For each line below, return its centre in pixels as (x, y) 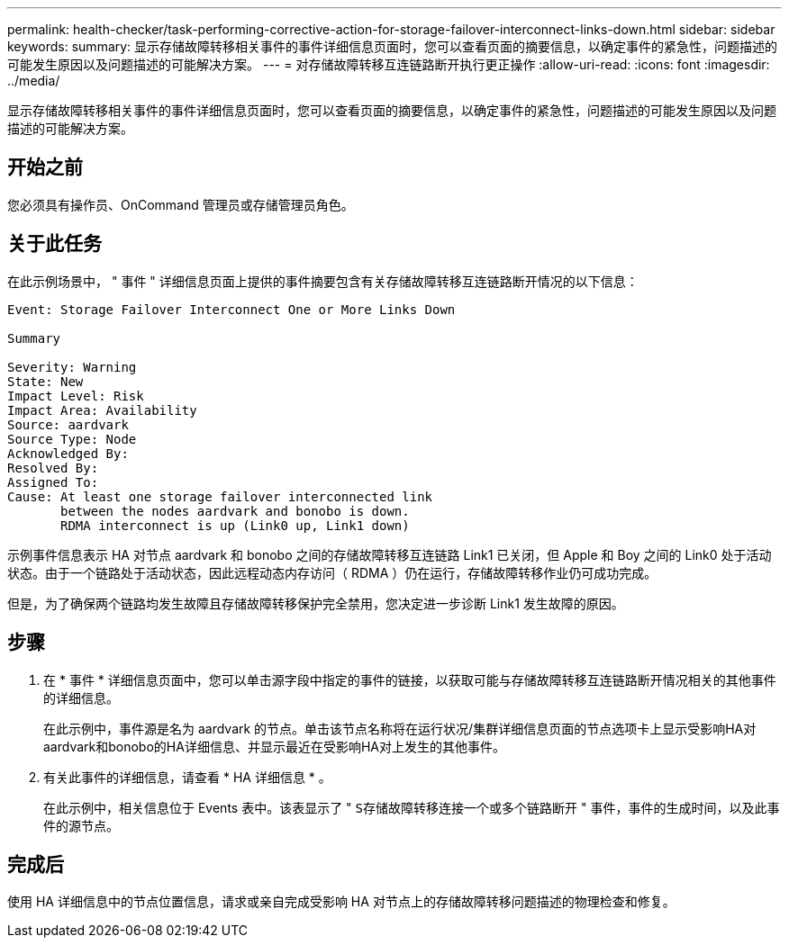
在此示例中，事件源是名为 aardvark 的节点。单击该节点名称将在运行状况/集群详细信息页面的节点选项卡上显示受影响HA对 (400, 728)
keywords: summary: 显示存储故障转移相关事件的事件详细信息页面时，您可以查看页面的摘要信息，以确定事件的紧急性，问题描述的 (393, 46)
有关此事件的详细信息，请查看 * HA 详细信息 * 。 (187, 777)
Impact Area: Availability (102, 410)
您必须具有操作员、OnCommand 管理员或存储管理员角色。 (181, 204)
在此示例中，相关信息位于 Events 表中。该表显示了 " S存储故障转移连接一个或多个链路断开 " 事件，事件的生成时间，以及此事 (412, 807)
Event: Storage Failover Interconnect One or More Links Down (231, 309)
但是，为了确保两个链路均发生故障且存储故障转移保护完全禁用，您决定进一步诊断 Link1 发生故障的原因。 (316, 603)
